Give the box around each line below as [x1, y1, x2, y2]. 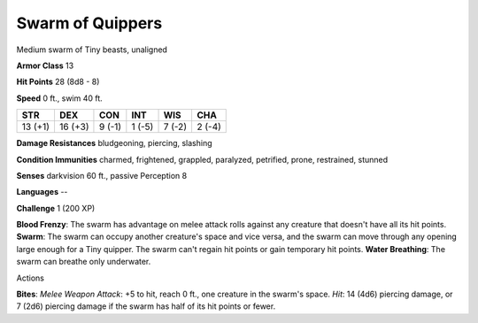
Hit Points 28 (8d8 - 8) [16, 76, 100, 88]
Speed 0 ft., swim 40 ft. [16, 93, 104, 104]
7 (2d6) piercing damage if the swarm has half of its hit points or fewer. [16, 301, 276, 311]
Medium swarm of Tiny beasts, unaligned [16, 44, 168, 55]
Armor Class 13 [16, 60, 74, 71]
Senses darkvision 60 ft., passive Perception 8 [16, 170, 188, 181]
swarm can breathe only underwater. [16, 257, 151, 267]
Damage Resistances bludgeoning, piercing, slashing [16, 138, 212, 149]
